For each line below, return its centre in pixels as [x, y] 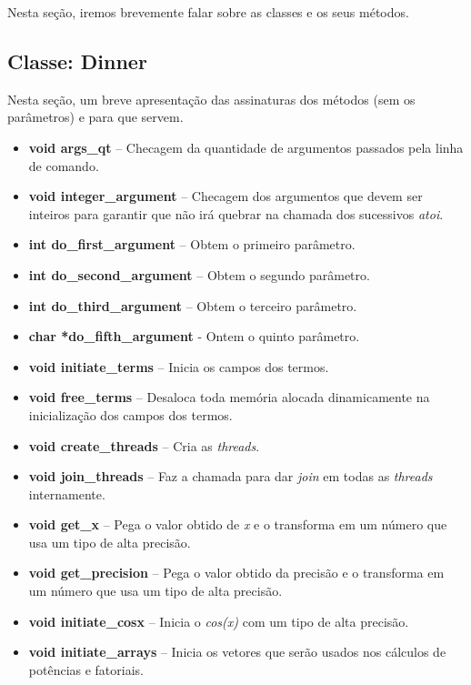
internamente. [67, 494]
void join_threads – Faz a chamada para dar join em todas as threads [230, 476]
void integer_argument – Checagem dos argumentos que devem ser [225, 196]
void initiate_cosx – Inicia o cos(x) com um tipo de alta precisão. [219, 621]
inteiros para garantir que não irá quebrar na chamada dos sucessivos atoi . [236, 213]
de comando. [64, 165]
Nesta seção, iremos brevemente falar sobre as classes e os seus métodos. [208, 12]
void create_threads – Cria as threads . [144, 445]
